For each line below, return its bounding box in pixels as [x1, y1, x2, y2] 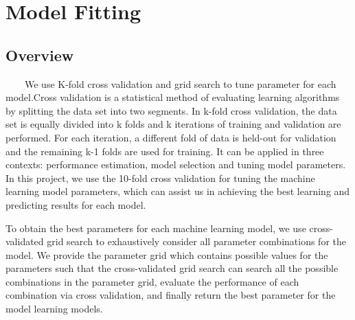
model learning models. [5, 301, 103, 316]
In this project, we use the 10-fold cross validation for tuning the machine [5, 170, 315, 185]
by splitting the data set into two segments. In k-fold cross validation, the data [5, 103, 337, 117]
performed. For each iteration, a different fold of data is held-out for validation [5, 130, 336, 144]
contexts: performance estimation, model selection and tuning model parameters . [5, 157, 346, 172]
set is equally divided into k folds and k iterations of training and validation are [5, 117, 341, 131]
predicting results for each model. [5, 197, 146, 212]
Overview [5, 44, 74, 65]
